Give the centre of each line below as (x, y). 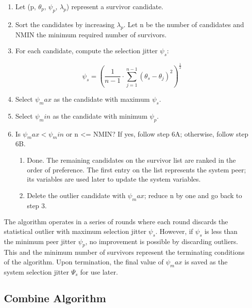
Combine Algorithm (55, 298)
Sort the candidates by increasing (65, 24)
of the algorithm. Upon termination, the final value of (84, 262)
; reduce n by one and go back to (193, 195)
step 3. (37, 205)
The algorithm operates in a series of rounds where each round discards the (116, 222)
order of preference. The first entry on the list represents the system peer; (136, 169)
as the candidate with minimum (100, 115)
